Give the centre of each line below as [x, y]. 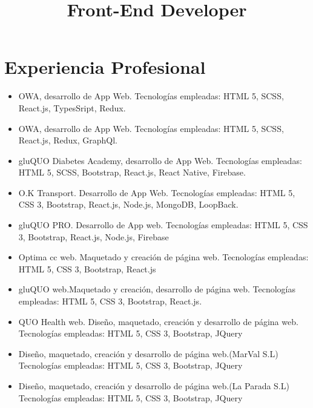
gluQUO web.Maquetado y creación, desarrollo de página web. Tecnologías [157, 289]
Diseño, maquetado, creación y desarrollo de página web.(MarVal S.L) [148, 353]
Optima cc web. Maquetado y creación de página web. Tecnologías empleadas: [163, 257]
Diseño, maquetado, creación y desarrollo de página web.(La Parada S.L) [154, 386]
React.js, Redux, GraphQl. [68, 140]
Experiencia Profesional [105, 67]
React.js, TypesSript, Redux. [72, 107]
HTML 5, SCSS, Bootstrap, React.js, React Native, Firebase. [132, 172]
